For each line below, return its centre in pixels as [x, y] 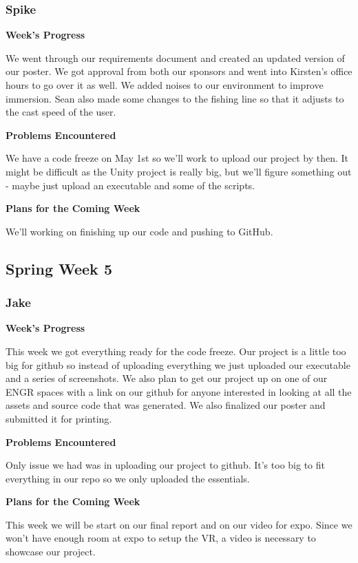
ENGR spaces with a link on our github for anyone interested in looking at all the [179, 391]
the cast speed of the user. [61, 112]
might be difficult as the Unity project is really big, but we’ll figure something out [179, 171]
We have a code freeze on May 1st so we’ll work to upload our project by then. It [177, 158]
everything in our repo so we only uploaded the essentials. [128, 478]
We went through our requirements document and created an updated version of [175, 57]
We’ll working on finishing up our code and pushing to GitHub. [139, 231]
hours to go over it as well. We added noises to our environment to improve [165, 85]
